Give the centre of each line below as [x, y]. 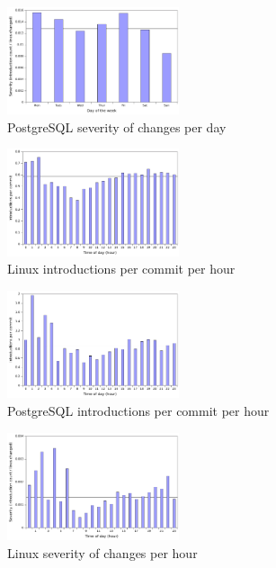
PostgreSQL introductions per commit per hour [138, 411]
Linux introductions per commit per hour [121, 269]
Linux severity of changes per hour [102, 552]
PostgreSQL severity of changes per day [117, 126]
